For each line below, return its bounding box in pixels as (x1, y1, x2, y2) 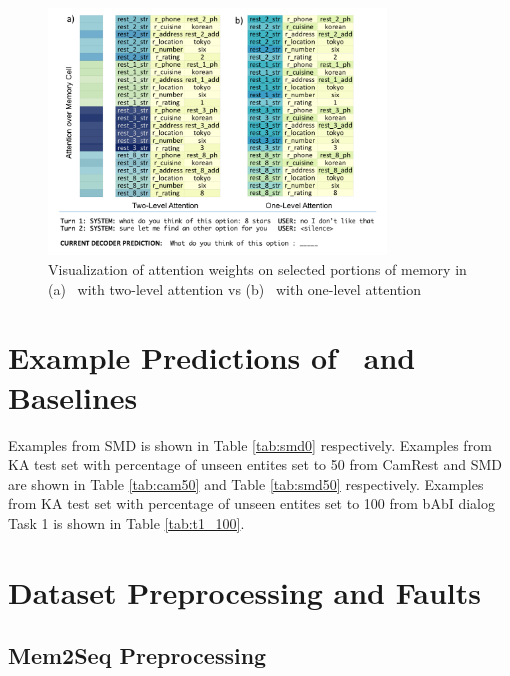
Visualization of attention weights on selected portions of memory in (48, 259, 467, 280)
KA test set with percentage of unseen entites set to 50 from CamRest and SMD (8, 454, 502, 475)
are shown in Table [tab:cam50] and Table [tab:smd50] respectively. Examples (8, 473, 484, 494)
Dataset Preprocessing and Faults (8, 571, 482, 612)
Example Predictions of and (8, 337, 416, 378)
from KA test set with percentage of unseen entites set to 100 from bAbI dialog (8, 493, 495, 514)
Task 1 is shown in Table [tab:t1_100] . (8, 512, 245, 533)
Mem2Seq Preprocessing (8, 640, 267, 671)
